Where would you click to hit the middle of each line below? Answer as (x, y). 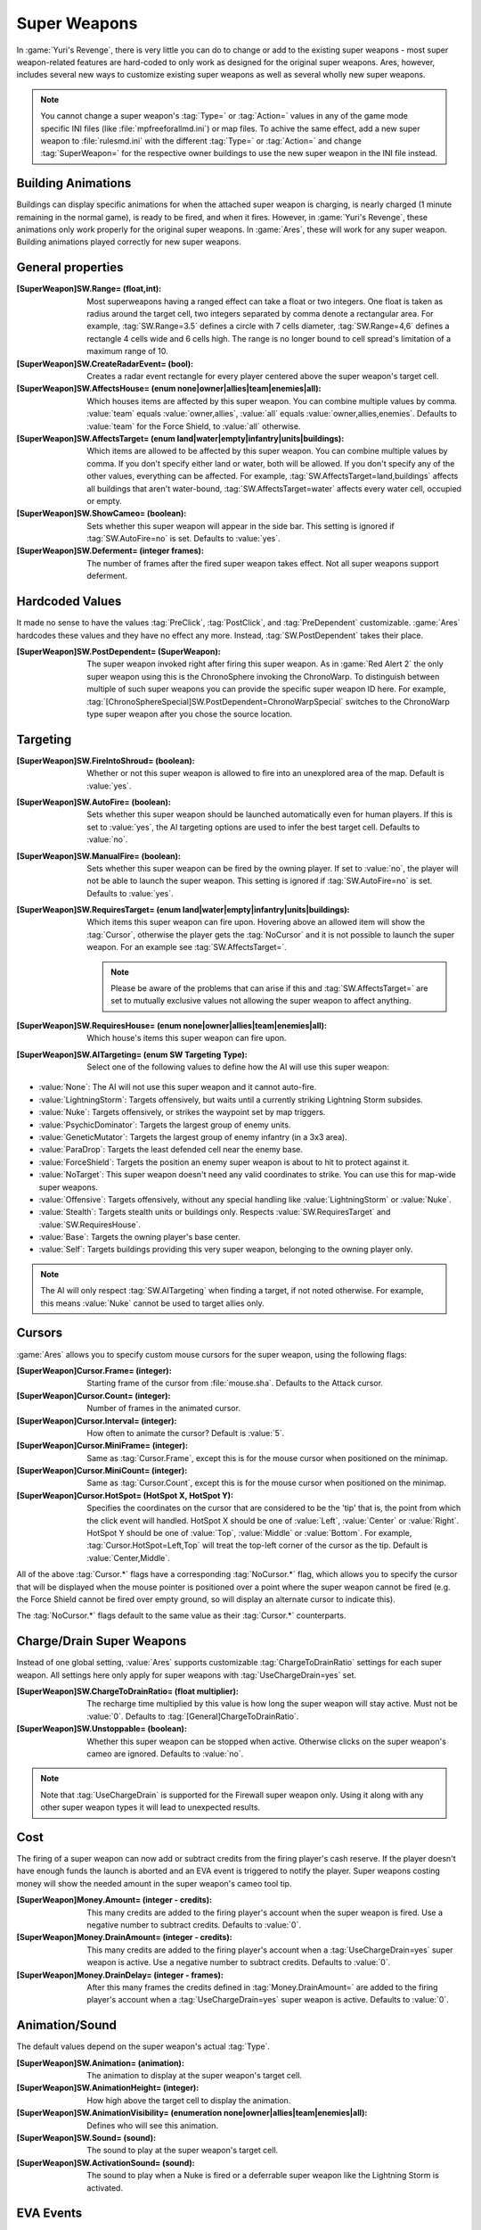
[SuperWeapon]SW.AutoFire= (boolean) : (94, 802)
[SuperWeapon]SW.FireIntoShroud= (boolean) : (106, 760)
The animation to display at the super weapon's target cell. (195, 2076)
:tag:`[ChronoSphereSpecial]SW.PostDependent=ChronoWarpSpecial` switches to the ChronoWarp (268, 701)
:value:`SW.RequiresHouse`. (90, 1224)
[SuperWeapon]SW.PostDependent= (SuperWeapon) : (119, 651)
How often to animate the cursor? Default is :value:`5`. (186, 1433)
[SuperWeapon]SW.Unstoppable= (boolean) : (102, 1729)
